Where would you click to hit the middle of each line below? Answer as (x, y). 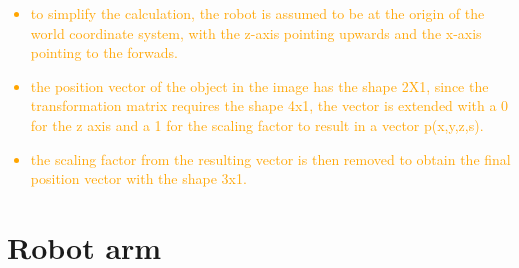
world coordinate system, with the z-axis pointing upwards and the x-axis (256, 32)
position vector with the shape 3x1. (138, 178)
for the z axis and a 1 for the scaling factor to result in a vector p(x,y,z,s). (257, 124)
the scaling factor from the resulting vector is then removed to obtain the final (270, 158)
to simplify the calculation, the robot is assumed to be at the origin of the (257, 13)
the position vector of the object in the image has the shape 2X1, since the (259, 85)
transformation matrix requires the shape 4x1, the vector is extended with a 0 (269, 105)
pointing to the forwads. (104, 52)
